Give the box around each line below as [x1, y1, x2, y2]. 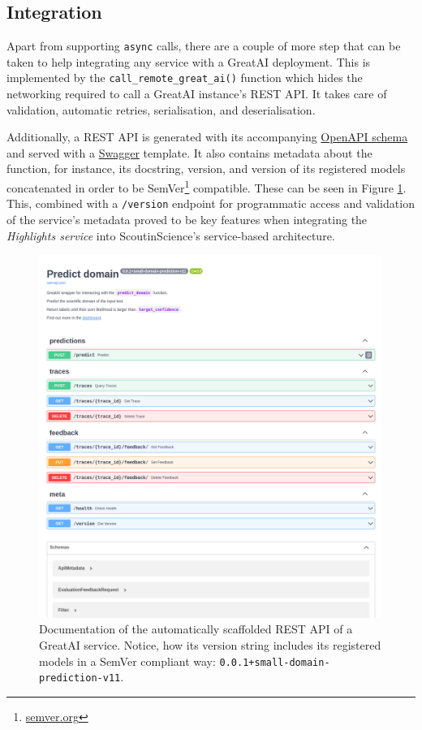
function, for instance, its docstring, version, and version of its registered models [6, 160, 406, 177]
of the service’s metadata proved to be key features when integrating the [6, 210, 368, 227]
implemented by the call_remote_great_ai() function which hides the [6, 69, 363, 86]
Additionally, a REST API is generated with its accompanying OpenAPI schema [6, 128, 408, 145]
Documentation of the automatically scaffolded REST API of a [39, 620, 353, 637]
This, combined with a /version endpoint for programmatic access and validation [6, 195, 415, 212]
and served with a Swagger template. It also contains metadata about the [6, 144, 372, 161]
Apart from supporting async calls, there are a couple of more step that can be [6, 37, 401, 54]
